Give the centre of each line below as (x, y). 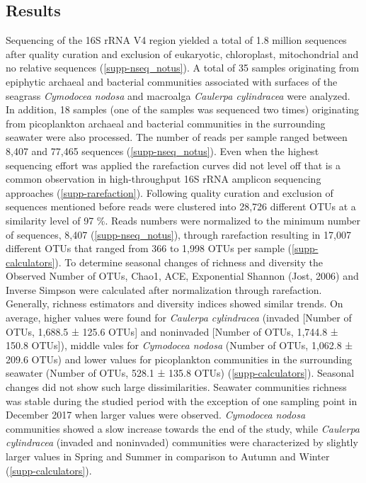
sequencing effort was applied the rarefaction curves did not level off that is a (173, 165)
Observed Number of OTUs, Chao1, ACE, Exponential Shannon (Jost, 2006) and (182, 276)
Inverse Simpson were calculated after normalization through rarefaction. (164, 289)
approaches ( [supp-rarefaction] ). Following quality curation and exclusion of (170, 192)
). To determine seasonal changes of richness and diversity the (189, 262)
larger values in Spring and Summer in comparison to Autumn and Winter (168, 456)
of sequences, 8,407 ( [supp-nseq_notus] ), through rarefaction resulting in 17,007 (178, 234)
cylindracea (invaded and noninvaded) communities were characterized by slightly (182, 442)
